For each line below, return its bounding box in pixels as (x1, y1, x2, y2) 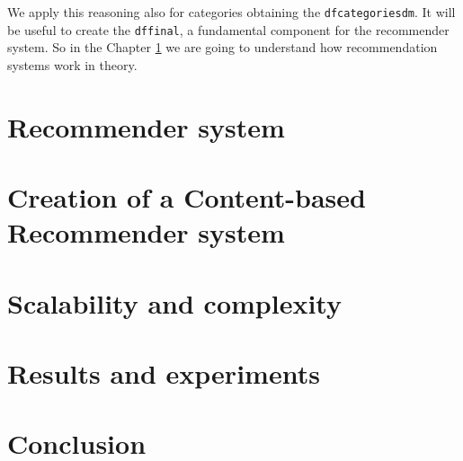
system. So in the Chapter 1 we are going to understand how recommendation (7, 38, 438, 57)
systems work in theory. (7, 55, 138, 74)
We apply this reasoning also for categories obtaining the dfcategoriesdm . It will (7, 3, 456, 21)
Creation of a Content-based (7, 179, 366, 216)
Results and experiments (7, 355, 320, 391)
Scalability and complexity (7, 284, 342, 321)
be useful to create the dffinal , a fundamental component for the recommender (7, 20, 450, 39)
